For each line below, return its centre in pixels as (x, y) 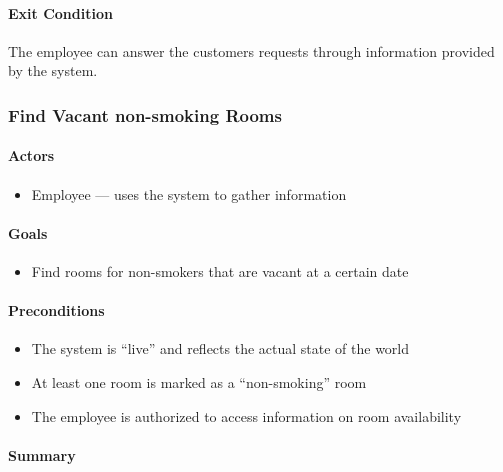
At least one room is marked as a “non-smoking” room (199, 382)
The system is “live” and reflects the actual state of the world (220, 348)
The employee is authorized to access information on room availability (246, 415)
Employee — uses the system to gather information (189, 193)
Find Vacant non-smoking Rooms (145, 114)
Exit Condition (60, 12)
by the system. (53, 70)
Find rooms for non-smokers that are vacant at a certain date (220, 271)
